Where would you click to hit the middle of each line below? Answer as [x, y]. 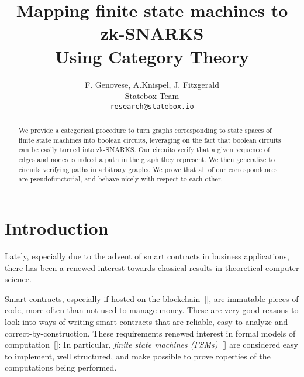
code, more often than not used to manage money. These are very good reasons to [152, 310]
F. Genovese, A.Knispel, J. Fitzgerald [152, 84]
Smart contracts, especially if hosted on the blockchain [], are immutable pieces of [152, 298]
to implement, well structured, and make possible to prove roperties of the [138, 356]
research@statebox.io [152, 106]
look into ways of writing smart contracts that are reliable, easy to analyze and [146, 321]
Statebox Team [152, 96]
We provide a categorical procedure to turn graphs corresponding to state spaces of [145, 130]
